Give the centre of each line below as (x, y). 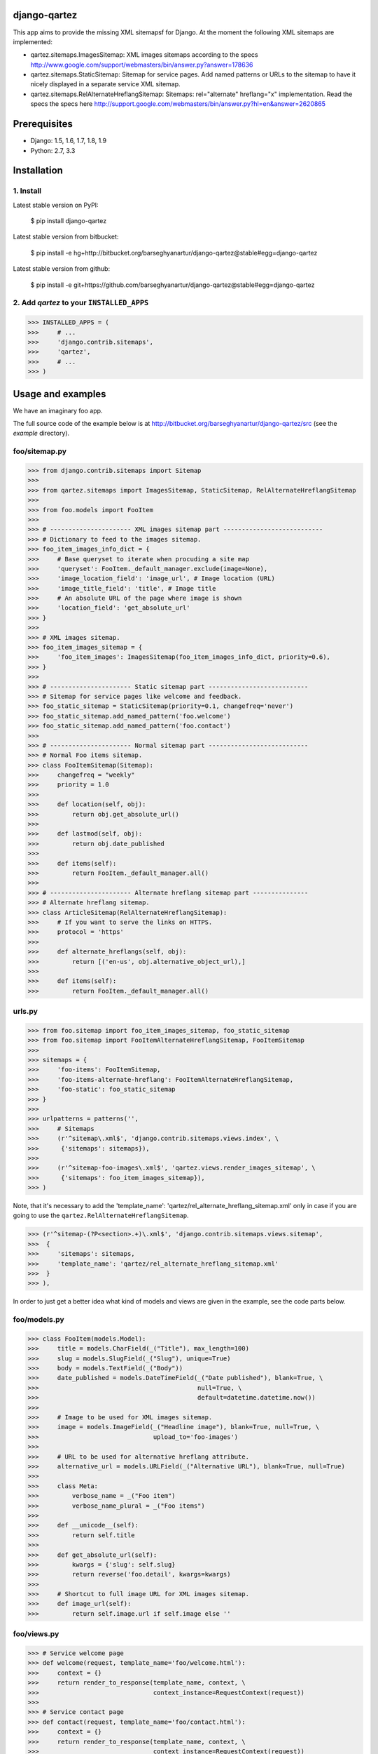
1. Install (27, 191)
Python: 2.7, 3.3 (53, 150)
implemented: (33, 41)
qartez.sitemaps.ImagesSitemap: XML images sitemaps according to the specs (144, 55)
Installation (38, 171)
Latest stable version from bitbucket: (66, 237)
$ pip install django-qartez (69, 221)
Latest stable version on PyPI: (56, 205)
